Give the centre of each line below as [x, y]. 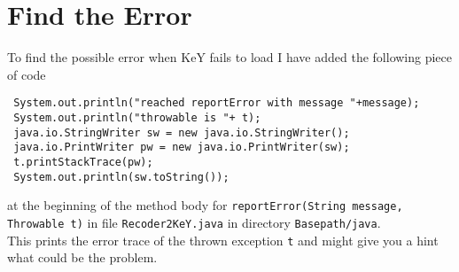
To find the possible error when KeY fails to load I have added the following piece [230, 57]
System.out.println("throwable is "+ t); [137, 117]
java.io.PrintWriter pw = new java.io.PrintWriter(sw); [182, 148]
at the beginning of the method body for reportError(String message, [205, 205]
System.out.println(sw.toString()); [121, 177]
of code [27, 74]
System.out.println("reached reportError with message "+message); [217, 103]
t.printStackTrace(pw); [83, 162]
